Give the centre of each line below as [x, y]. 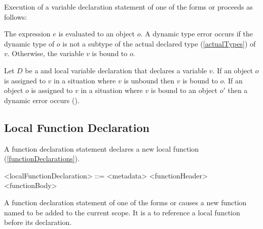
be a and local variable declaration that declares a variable [116, 70]
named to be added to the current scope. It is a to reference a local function [122, 212]
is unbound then [149, 80]
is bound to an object [184, 90]
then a [238, 90]
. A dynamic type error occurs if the [197, 34]
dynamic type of [29, 43]
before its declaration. [38, 222]
